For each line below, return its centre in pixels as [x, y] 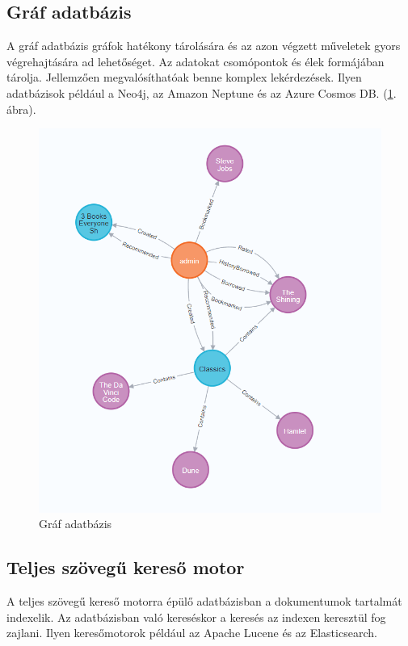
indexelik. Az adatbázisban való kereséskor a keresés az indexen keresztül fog [196, 617]
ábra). [21, 109]
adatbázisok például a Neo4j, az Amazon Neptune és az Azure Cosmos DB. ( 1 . [202, 92]
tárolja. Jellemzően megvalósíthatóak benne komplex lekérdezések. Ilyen [184, 77]
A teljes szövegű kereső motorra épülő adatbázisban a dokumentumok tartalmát [204, 601]
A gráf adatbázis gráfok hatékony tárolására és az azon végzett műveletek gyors [204, 46]
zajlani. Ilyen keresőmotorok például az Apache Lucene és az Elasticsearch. [192, 633]
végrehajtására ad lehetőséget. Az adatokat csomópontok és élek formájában [196, 61]
